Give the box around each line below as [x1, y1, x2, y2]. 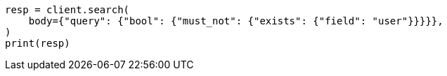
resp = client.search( [5, 4, 130, 15]
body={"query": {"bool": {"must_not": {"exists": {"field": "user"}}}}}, [28, 15, 443, 26]
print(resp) [5, 38, 70, 49]
